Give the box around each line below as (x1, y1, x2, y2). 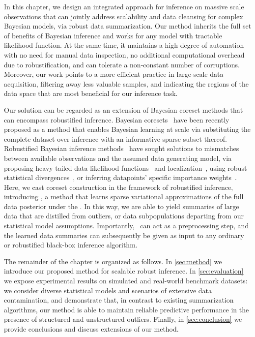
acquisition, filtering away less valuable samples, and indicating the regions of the (4, 78, 249, 89)
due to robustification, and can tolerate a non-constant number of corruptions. (4, 59, 240, 69)
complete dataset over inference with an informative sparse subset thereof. (4, 133, 227, 144)
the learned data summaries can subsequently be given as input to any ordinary (4, 230, 244, 240)
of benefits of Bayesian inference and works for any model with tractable (4, 30, 222, 40)
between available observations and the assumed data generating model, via (4, 153, 232, 163)
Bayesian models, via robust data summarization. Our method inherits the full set (4, 21, 252, 31)
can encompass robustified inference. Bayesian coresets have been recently (4, 114, 229, 124)
